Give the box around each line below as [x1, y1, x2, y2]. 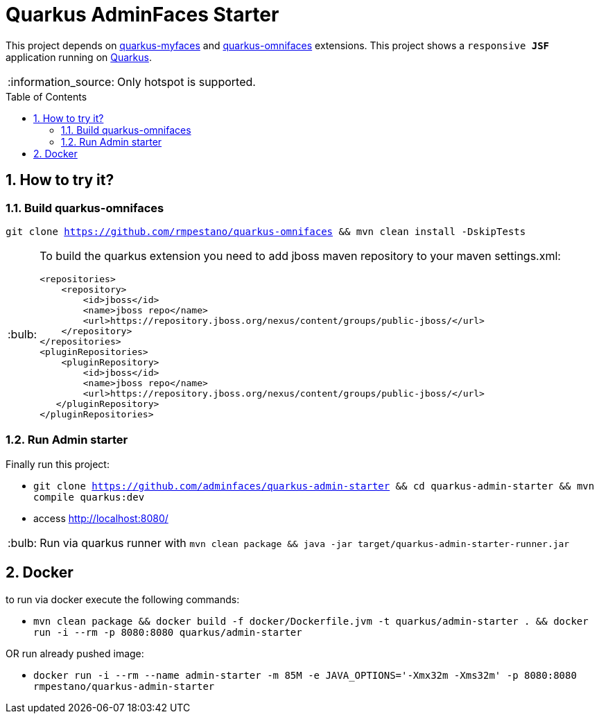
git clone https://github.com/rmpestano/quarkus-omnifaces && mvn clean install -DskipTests [6, 225, 526, 237]
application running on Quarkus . [6, 51, 152, 63]
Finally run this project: [6, 458, 110, 470]
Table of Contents [6, 90, 87, 103]
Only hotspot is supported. [117, 74, 256, 89]
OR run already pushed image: [6, 647, 144, 659]
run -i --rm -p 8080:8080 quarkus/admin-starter [33, 626, 302, 638]
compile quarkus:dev [33, 491, 145, 503]
